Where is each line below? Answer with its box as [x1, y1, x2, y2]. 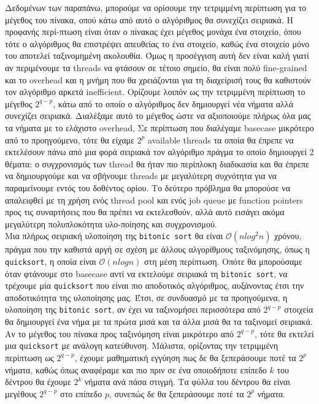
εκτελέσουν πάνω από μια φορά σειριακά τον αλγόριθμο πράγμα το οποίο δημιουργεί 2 [5, 145, 314, 158]
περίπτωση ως [5, 351, 54, 364]
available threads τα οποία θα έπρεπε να [147, 133, 294, 146]
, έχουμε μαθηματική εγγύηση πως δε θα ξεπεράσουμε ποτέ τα [74, 351, 296, 364]
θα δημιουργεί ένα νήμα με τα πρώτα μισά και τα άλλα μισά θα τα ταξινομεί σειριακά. [5, 315, 313, 328]
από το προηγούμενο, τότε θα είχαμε [5, 133, 134, 146]
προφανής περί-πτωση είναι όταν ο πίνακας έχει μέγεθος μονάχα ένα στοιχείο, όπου [5, 25, 301, 38]
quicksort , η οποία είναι [5, 254, 96, 267]
